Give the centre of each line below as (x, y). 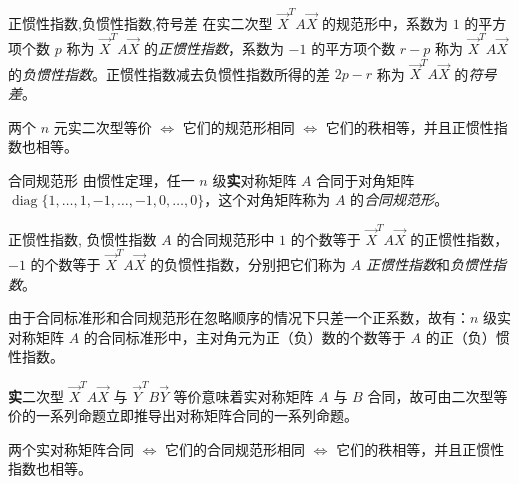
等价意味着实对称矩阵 (243, 395)
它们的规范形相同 (238, 126)
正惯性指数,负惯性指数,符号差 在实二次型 (140, 22)
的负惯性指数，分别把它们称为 (248, 263)
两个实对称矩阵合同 (71, 448)
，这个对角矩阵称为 (267, 199)
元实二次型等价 (102, 126)
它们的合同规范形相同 (235, 448)
